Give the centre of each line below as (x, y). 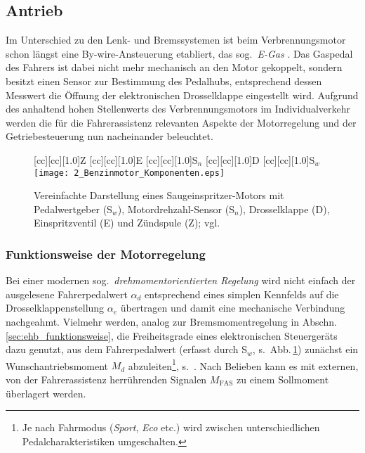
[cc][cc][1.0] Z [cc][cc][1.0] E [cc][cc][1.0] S (116, 159)
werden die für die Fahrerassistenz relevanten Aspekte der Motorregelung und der (181, 122)
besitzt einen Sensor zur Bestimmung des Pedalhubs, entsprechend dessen (164, 81)
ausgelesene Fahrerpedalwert (67, 294)
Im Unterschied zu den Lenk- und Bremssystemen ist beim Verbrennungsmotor (176, 40)
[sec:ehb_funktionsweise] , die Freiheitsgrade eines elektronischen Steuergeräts (172, 335)
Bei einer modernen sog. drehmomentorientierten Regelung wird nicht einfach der (181, 280)
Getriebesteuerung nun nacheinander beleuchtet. (109, 136)
